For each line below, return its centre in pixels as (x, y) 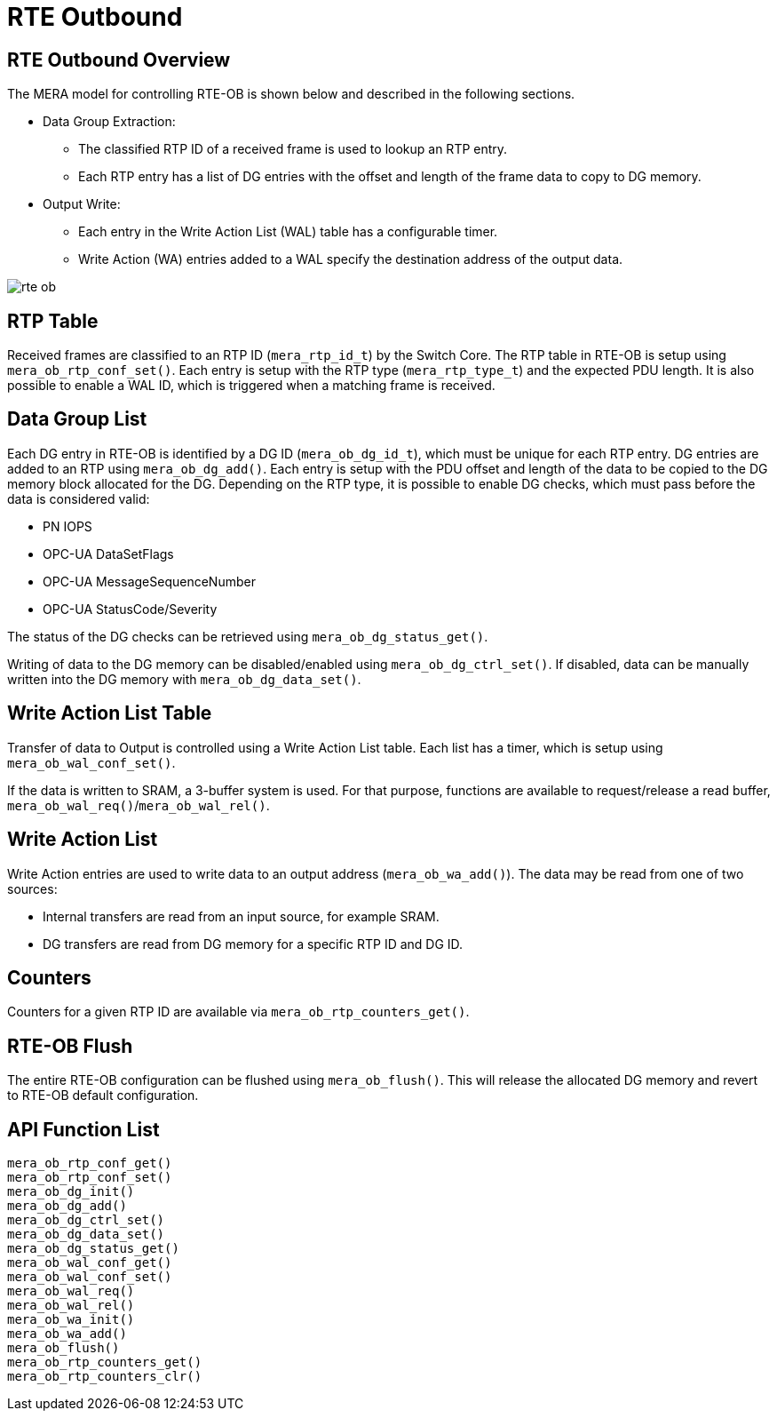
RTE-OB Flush (70, 1046)
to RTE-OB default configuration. (103, 1095)
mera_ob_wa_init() (71, 1320)
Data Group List (77, 419)
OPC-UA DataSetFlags (108, 554)
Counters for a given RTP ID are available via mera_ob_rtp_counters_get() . (238, 1012)
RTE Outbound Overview (119, 60)
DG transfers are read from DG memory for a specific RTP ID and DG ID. (253, 944)
